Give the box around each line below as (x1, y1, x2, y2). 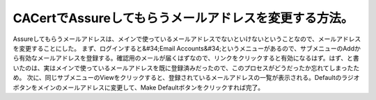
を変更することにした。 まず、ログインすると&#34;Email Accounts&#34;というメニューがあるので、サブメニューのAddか (13, 44, 361, 52)
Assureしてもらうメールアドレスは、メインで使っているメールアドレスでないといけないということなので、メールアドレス (13, 35, 361, 43)
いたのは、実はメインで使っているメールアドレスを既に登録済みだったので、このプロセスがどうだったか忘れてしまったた (13, 63, 360, 72)
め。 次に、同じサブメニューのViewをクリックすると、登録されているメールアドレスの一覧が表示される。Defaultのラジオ (13, 74, 360, 82)
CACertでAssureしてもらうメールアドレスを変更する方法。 (13, 10, 354, 26)
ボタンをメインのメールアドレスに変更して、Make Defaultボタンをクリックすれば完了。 (13, 83, 265, 92)
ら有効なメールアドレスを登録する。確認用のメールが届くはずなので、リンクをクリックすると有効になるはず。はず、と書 (13, 54, 360, 62)
